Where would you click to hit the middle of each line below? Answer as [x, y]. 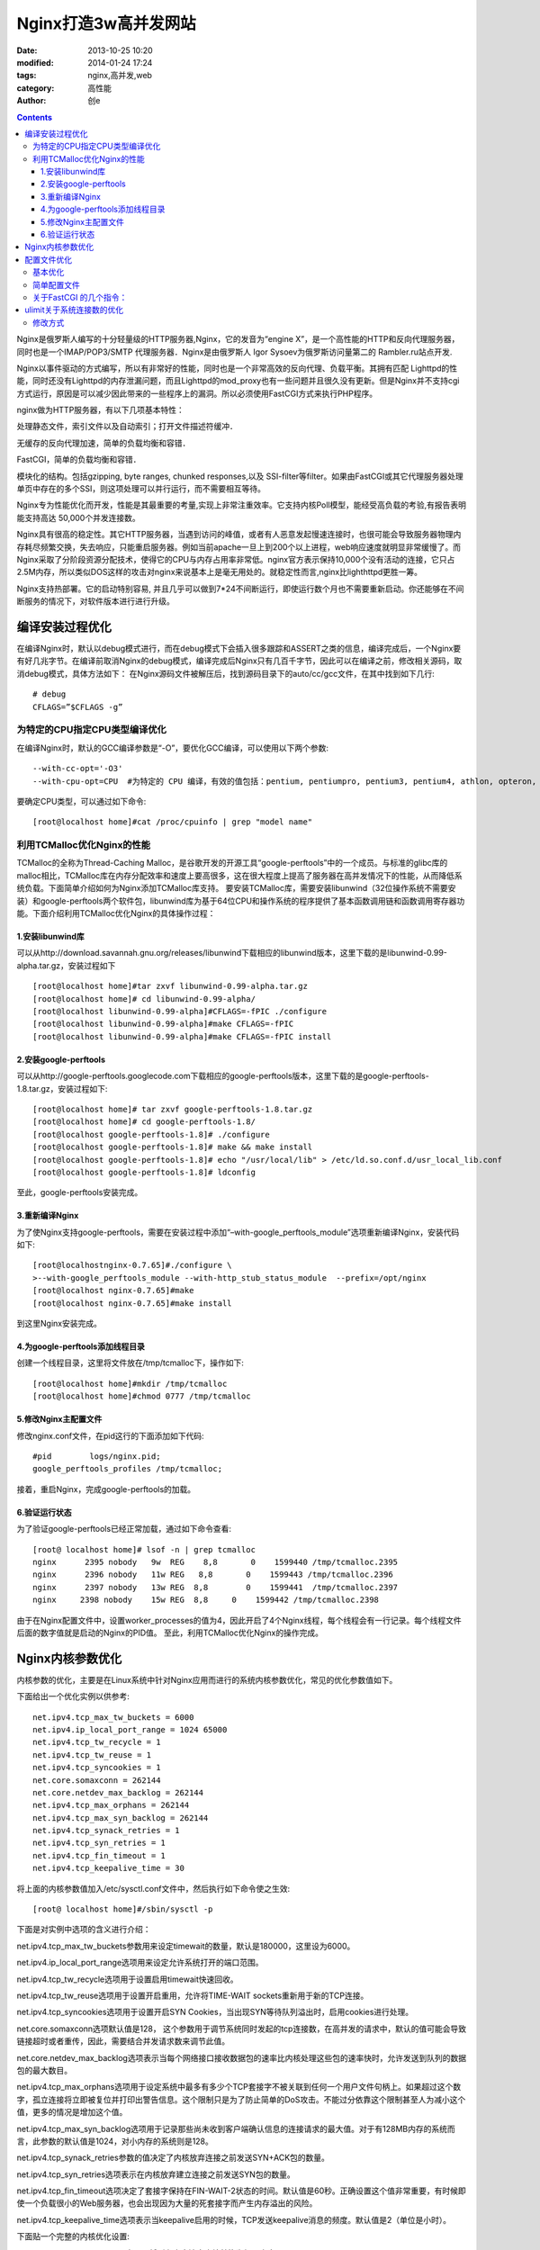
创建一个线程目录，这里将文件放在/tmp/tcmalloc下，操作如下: [130, 1363]
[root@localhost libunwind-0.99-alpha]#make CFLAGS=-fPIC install [182, 1036]
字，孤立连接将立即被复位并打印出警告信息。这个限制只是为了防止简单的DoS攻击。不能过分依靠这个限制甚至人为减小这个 [241, 2099]
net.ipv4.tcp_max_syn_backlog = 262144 [121, 1818]
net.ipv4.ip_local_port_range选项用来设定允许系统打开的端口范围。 [140, 1963]
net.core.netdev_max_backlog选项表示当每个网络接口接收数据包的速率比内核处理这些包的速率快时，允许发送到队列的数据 [242, 2057]
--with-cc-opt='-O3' [78, 769]
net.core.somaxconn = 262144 [97, 1780]
